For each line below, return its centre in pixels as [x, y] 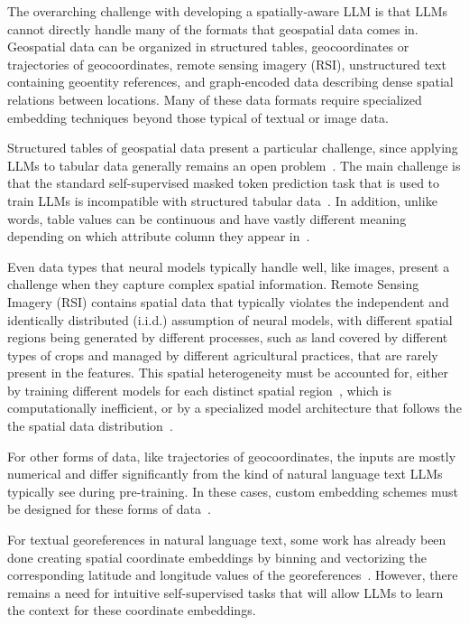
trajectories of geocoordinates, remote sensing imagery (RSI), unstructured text [227, 64]
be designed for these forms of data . [109, 509]
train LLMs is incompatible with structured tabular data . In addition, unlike [222, 200]
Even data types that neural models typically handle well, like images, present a [229, 266]
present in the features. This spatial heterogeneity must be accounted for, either [228, 373]
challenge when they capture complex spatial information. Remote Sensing [213, 284]
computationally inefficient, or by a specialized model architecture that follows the [234, 408]
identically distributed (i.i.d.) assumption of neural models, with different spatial [230, 319]
